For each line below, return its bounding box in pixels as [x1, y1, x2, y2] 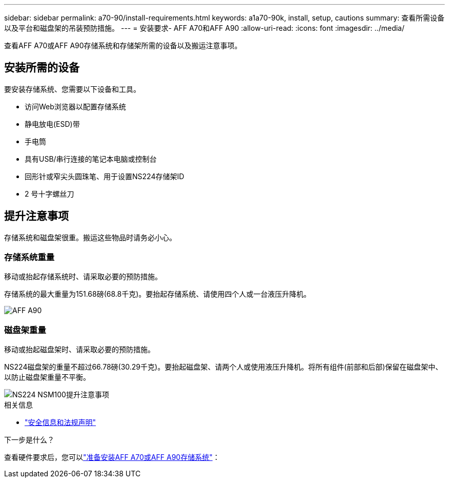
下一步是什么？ [4, 435, 54, 445]
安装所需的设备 [4, 61, 79, 74]
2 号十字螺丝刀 [25, 189, 74, 198]
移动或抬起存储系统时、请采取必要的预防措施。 [4, 272, 162, 281]
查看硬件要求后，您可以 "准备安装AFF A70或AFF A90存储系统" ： [4, 453, 220, 462]
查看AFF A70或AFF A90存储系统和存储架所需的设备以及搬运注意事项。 [4, 41, 242, 50]
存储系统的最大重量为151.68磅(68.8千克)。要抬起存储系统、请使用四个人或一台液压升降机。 [4, 290, 311, 299]
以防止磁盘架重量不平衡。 [4, 373, 90, 382]
